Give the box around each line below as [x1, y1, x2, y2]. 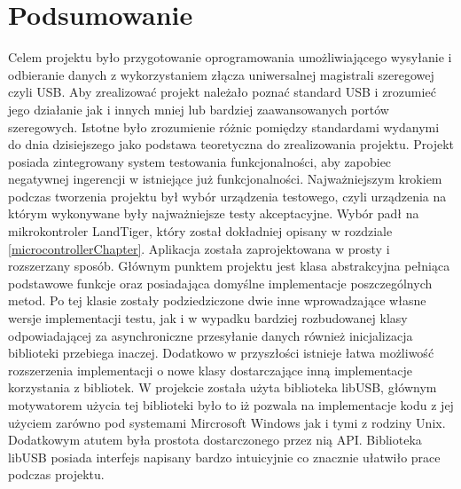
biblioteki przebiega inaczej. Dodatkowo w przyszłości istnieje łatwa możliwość [8, 343, 434, 362]
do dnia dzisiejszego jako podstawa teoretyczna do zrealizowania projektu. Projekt [8, 135, 455, 154]
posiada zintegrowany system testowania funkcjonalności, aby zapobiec [8, 152, 392, 170]
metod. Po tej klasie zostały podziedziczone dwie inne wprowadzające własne [8, 291, 426, 310]
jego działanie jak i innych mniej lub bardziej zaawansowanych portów [8, 99, 389, 118]
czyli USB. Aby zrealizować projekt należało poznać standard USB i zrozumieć [8, 83, 436, 101]
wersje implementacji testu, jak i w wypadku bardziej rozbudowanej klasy [8, 309, 408, 327]
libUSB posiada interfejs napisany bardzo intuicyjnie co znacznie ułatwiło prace [8, 447, 441, 466]
